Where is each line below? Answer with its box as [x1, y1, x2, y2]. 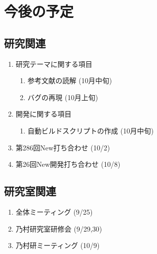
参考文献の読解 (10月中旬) [27, 75, 112, 86]
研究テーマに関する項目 [15, 58, 92, 69]
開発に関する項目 [15, 109, 72, 119]
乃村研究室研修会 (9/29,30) [15, 223, 102, 234]
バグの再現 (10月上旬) [27, 92, 98, 102]
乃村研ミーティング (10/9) [15, 240, 100, 251]
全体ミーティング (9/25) [15, 206, 93, 217]
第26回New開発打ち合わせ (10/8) [15, 159, 121, 169]
